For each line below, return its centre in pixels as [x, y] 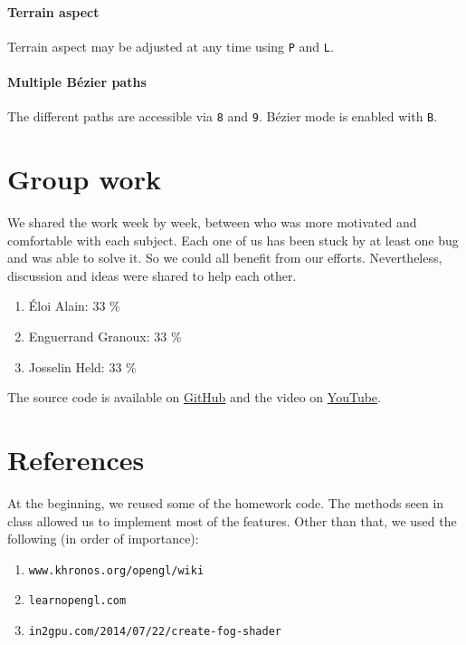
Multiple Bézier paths [77, 82]
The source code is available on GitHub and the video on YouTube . [194, 397]
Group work [84, 179]
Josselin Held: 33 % [82, 366]
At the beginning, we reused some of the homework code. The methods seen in [226, 502]
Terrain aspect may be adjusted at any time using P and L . [171, 46]
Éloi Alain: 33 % [74, 306]
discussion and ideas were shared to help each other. [152, 275]
